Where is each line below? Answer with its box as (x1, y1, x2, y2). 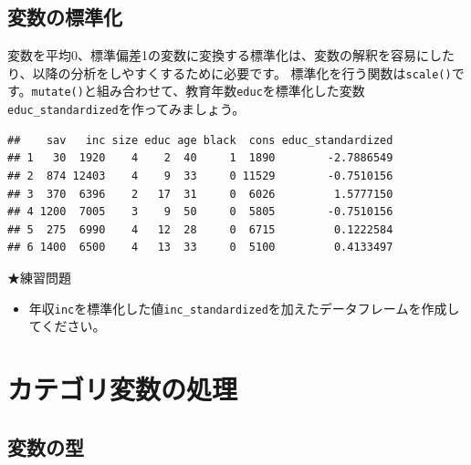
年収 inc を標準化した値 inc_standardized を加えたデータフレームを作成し (28, 298, 460, 317)
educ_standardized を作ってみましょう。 (7, 99, 246, 119)
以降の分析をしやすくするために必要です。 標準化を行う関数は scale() (32, 63, 452, 82)
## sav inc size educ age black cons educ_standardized (7, 133, 393, 147)
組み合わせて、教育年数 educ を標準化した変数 (96, 81, 365, 100)
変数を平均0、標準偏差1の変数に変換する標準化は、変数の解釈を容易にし (7, 46, 442, 65)
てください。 (28, 316, 106, 336)
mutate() (31, 86, 84, 99)
